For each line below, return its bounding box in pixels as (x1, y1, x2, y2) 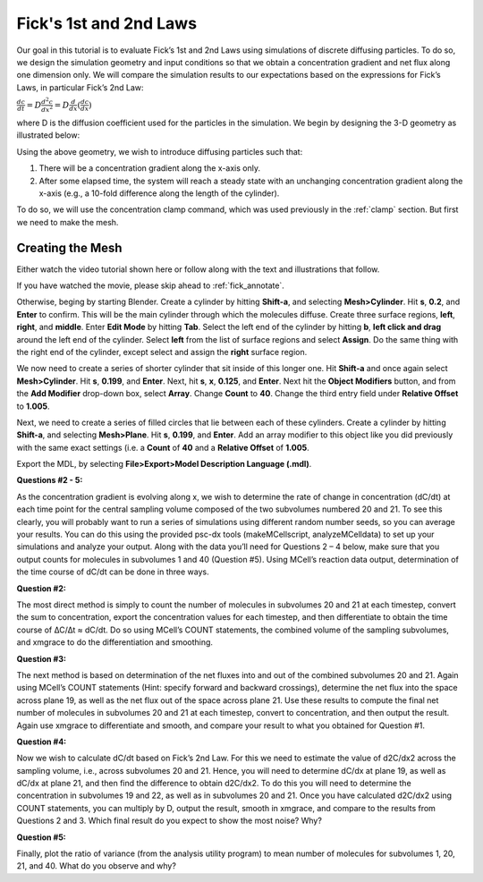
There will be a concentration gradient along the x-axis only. (38, 163, 261, 174)
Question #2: (16, 582, 66, 594)
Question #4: (16, 736, 67, 747)
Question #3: (16, 653, 67, 664)
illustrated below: (16, 130, 80, 140)
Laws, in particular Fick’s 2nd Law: (16, 81, 144, 93)
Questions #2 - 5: (16, 475, 83, 486)
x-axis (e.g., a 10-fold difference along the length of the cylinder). (38, 188, 280, 199)
